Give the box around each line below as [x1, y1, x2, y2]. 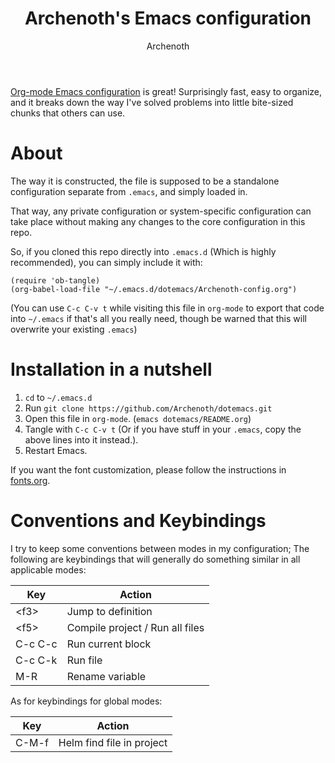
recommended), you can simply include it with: [10, 256, 203, 268]
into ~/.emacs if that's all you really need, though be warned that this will [10, 312, 307, 324]
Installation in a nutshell [10, 358, 213, 381]
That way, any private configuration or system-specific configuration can [10, 205, 312, 217]
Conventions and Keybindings [10, 510, 267, 532]
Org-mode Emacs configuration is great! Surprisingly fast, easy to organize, [10, 85, 323, 97]
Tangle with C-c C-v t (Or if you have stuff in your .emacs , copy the [24, 423, 302, 435]
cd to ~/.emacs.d [24, 391, 93, 403]
